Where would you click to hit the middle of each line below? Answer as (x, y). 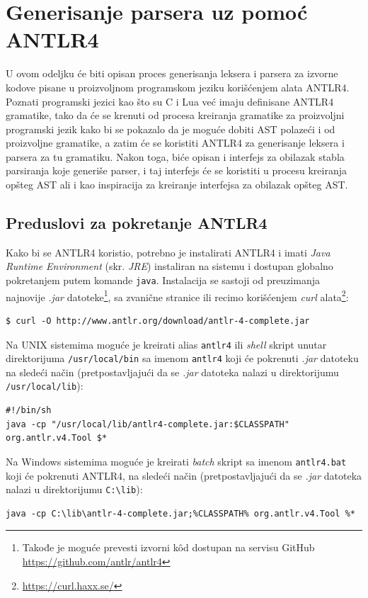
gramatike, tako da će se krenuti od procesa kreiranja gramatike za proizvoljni (175, 115)
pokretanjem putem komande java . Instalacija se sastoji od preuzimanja (163, 280)
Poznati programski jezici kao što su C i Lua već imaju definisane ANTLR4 (170, 101)
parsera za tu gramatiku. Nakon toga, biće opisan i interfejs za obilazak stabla (175, 156)
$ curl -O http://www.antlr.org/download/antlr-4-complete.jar (158, 321)
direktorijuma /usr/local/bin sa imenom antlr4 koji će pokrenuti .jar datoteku (182, 358)
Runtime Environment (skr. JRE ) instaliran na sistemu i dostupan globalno (169, 266)
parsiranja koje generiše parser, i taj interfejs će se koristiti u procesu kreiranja (176, 170)
